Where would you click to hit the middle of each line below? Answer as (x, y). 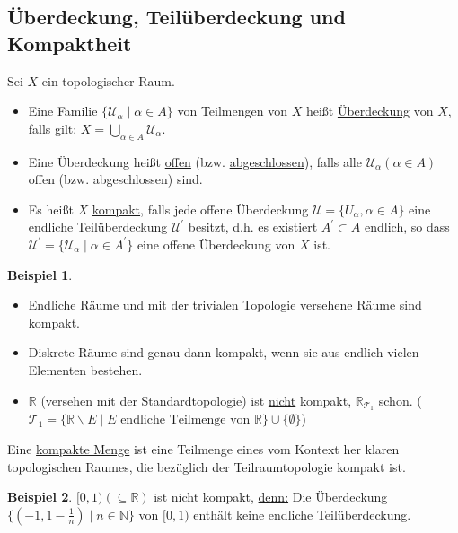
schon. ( (400, 400)
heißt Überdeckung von (370, 111)
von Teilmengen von (232, 111)
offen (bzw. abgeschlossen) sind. (115, 179)
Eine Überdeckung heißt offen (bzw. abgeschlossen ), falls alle (195, 161)
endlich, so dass (407, 227)
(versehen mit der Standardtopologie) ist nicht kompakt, (196, 400)
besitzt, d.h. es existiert (253, 227)
